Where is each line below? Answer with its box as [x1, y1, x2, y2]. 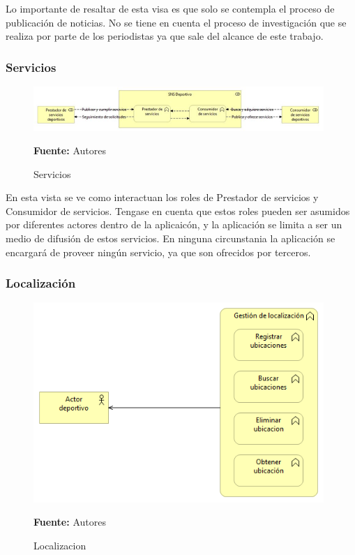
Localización [6, 274, 76, 292]
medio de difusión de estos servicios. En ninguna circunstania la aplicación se [6, 231, 335, 246]
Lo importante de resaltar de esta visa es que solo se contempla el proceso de [6, 1, 335, 15]
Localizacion [33, 538, 86, 552]
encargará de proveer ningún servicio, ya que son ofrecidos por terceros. [6, 244, 311, 259]
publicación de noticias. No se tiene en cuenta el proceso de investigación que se [6, 15, 347, 29]
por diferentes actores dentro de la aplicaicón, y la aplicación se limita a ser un [6, 217, 342, 232]
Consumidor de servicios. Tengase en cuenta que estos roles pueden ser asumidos [6, 203, 350, 218]
